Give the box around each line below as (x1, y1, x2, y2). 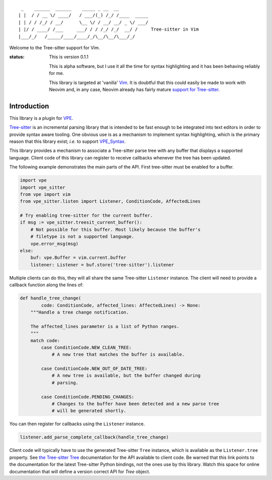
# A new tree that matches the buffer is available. (51, 352, 185, 357)
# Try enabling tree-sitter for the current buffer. (20, 213, 153, 218)
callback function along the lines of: (9, 282, 84, 288)
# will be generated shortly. (51, 408, 126, 414)
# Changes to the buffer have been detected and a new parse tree (51, 401, 219, 407)
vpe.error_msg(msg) (30, 241, 79, 247)
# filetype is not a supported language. (30, 234, 134, 239)
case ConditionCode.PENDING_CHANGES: (41, 394, 134, 399)
